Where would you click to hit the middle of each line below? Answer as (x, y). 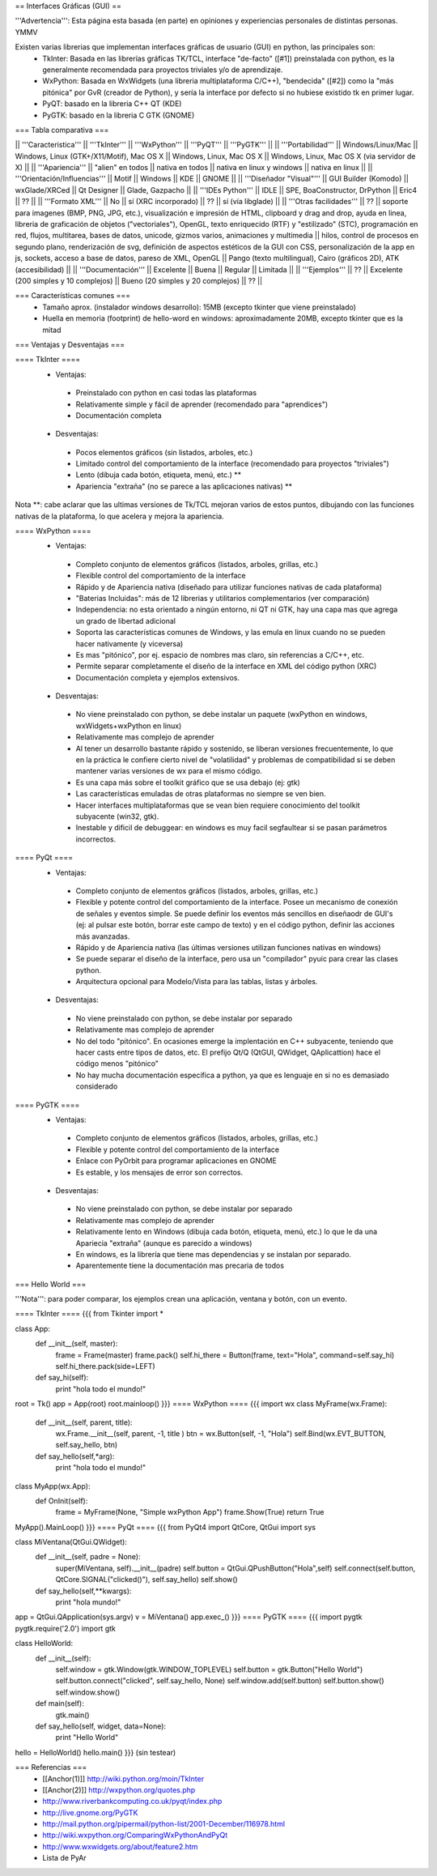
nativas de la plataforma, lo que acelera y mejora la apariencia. (119, 516)
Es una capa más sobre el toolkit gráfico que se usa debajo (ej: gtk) (188, 782)
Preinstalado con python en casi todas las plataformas (166, 393)
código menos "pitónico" (117, 1064)
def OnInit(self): (62, 1501)
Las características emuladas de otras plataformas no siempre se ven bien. (201, 794)
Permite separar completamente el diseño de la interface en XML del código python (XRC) (226, 666)
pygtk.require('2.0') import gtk (66, 1628)
